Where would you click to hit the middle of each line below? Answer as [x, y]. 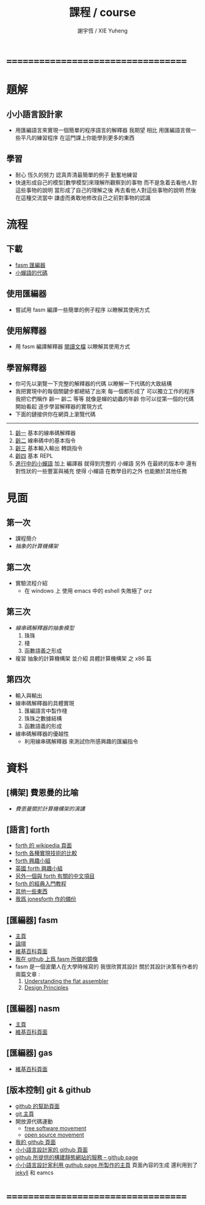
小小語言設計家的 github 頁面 [52, 1149]
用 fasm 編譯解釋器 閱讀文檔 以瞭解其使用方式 [73, 347]
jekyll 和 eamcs [34, 1173]
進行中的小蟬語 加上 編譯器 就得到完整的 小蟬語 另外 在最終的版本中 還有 [106, 464]
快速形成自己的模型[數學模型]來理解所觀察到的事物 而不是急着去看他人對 [106, 182]
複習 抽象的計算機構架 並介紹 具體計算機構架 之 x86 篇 [83, 658]
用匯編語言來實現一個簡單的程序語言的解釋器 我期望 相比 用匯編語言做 [103, 130]
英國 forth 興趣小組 [39, 869]
